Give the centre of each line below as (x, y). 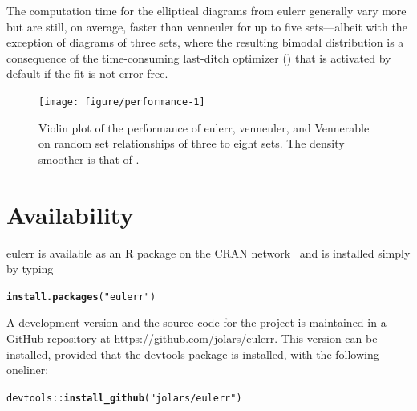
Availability (70, 214)
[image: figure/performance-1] (122, 102)
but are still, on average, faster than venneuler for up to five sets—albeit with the (207, 26)
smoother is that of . (89, 159)
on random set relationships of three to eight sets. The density (192, 143)
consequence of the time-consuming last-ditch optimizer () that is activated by (199, 57)
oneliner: (28, 370)
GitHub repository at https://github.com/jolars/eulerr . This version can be (192, 338)
